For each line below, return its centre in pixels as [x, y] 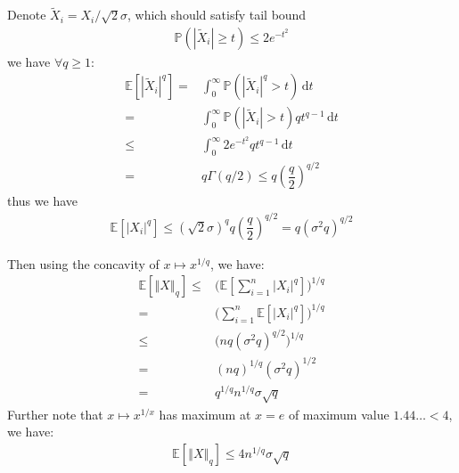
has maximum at [205, 414]
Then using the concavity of [83, 263]
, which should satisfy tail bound [217, 15]
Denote [27, 15]
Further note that [55, 414]
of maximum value [339, 414]
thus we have [43, 200]
